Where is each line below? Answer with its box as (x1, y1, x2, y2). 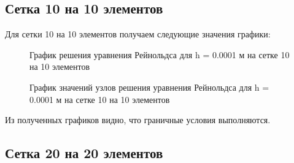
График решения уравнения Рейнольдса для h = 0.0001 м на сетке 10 (29, 48, 290, 61)
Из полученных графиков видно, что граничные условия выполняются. (5, 113, 271, 126)
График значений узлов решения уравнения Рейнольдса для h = (29, 80, 269, 93)
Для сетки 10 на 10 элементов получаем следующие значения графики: (5, 28, 271, 40)
